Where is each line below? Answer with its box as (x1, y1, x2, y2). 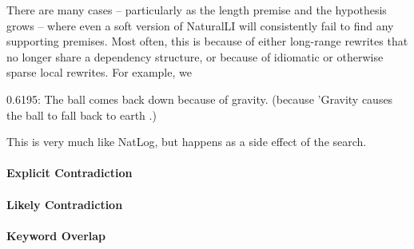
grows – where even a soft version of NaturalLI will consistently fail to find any (6, 17, 394, 34)
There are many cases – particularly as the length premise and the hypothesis (6, 2, 387, 18)
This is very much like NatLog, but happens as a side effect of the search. (6, 133, 367, 150)
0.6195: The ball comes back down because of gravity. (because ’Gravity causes (6, 90, 393, 107)
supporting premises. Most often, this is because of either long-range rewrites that (6, 33, 408, 49)
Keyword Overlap (6, 227, 106, 243)
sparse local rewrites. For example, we (6, 64, 192, 81)
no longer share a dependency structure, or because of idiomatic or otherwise (6, 48, 384, 65)
